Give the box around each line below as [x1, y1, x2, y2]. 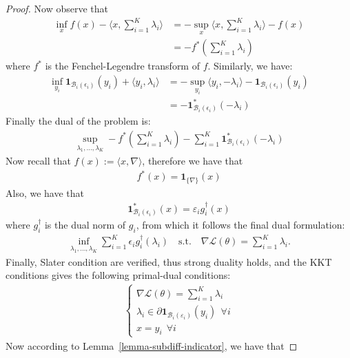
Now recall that [6, 154, 71, 168]
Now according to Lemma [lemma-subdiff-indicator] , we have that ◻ [6, 338, 298, 352]
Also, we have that [6, 185, 85, 200]
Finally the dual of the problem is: [6, 114, 151, 128]
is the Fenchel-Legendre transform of [45, 59, 200, 73]
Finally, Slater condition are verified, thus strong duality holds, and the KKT [6, 254, 332, 268]
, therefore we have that [142, 154, 243, 168]
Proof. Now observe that [6, 1, 108, 15]
